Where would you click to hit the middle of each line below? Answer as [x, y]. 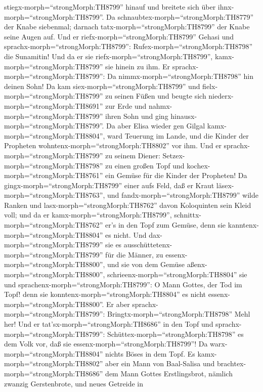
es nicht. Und [126, 234]
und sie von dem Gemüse [146, 264]
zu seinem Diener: [133, 155]
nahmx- [160, 105]
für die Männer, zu [134, 254]
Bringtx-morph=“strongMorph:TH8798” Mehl [179, 314]
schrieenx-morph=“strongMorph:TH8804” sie [177, 274]
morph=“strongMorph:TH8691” [54, 105]
